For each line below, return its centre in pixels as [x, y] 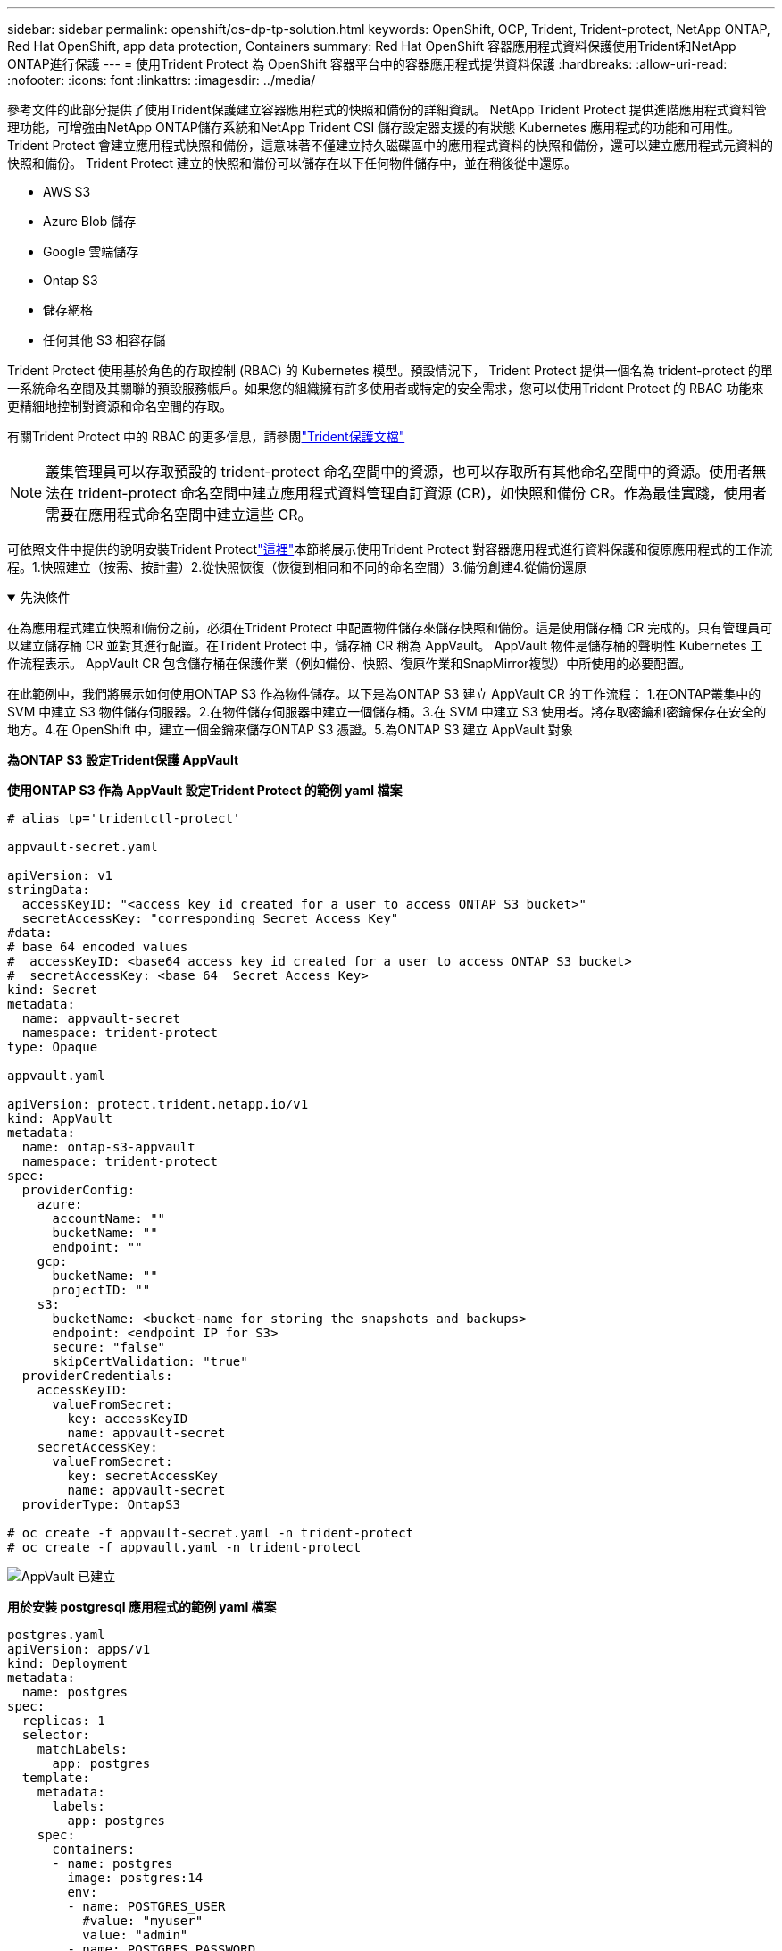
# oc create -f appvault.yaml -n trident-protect [184, 1547]
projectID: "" [101, 1290]
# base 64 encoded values [98, 947]
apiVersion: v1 [60, 875]
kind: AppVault [60, 1118]
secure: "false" [109, 1347]
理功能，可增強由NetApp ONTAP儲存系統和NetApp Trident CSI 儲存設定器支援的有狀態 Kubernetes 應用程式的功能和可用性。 [374, 127]
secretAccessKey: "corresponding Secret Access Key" [210, 918]
